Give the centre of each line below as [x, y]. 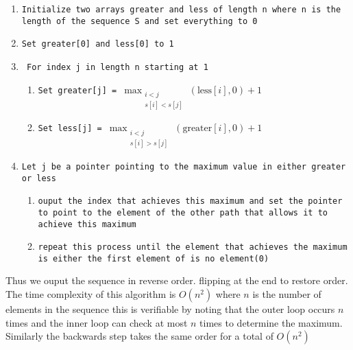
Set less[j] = [70, 129]
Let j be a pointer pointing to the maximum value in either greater [184, 166]
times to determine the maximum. [271, 322]
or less [39, 178]
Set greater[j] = [77, 90]
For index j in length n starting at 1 [117, 67]
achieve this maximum [87, 224]
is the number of [287, 294]
